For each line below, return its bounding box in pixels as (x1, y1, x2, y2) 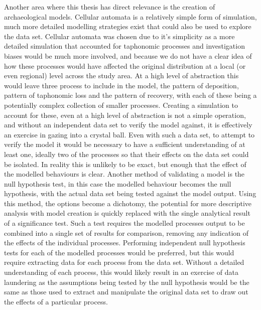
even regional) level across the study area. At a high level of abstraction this (4, 70, 239, 81)
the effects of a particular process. (4, 296, 108, 306)
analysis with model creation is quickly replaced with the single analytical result (4, 208, 250, 218)
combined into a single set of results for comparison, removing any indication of (4, 227, 249, 238)
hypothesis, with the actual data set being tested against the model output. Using (4, 188, 256, 199)
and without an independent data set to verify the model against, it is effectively (4, 119, 252, 130)
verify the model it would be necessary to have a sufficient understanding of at (4, 139, 245, 149)
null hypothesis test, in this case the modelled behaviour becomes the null (4, 178, 231, 189)
